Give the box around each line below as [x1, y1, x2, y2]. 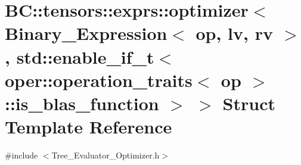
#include [5, 149, 38, 161]
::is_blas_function [5, 91, 159, 115]
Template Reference [5, 114, 172, 139]
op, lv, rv [196, 21, 273, 45]
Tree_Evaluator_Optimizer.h [51, 149, 160, 161]
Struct [222, 91, 275, 115]
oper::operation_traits [5, 67, 193, 92]
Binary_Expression [5, 21, 167, 45]
